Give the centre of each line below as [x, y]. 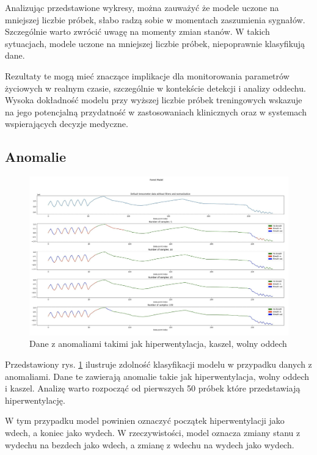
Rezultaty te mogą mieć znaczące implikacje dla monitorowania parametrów [147, 75]
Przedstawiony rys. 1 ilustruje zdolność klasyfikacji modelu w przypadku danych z [158, 364]
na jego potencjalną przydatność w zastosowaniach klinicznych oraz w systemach [156, 111]
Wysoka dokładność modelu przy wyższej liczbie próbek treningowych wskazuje [154, 100]
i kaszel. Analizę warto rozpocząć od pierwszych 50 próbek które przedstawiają [153, 388]
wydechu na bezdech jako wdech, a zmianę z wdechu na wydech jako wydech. [150, 444]
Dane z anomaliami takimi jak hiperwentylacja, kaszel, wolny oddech [158, 344]
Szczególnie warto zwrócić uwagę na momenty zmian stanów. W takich [137, 31]
